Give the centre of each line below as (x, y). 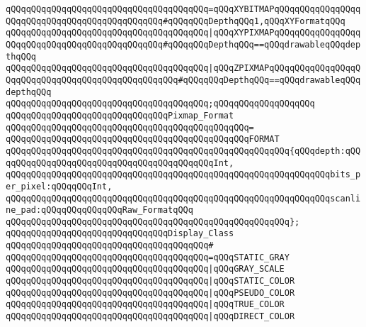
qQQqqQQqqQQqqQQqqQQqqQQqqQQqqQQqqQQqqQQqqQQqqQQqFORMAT (143, 139)
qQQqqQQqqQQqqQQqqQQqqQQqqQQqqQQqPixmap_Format (120, 115)
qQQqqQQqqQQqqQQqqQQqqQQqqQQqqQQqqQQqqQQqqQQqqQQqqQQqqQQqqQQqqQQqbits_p (183, 175)
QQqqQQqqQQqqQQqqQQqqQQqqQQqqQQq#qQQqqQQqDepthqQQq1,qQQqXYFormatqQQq (176, 21)
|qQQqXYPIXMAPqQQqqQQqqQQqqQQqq (285, 33)
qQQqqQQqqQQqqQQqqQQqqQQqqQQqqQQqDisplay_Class (120, 234)
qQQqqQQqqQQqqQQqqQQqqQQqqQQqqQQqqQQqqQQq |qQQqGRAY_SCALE (145, 269)
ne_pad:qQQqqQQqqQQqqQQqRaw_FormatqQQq (99, 210)
